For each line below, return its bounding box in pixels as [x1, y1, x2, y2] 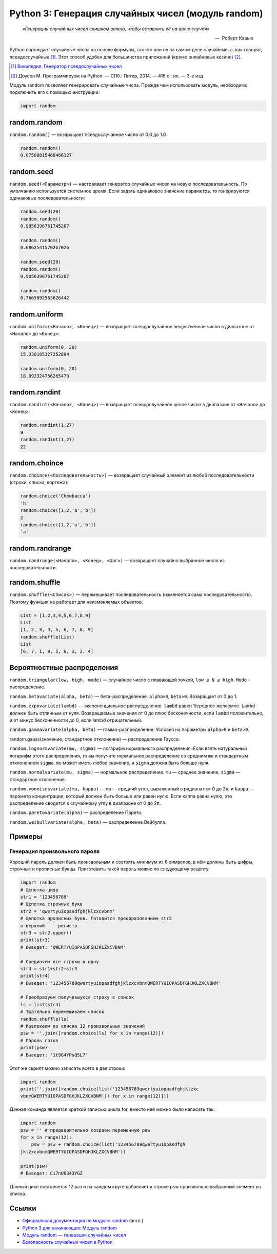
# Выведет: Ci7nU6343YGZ [20, 1170, 83, 1177]
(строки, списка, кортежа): [9, 480, 69, 486]
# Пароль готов [20, 1038, 58, 1043]
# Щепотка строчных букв [20, 901, 83, 907]
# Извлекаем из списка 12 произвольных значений [20, 1023, 145, 1029]
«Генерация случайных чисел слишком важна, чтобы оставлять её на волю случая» [22, 26, 210, 32]
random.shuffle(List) [20, 634, 75, 640]
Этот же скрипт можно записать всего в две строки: [9, 1065, 126, 1071]
